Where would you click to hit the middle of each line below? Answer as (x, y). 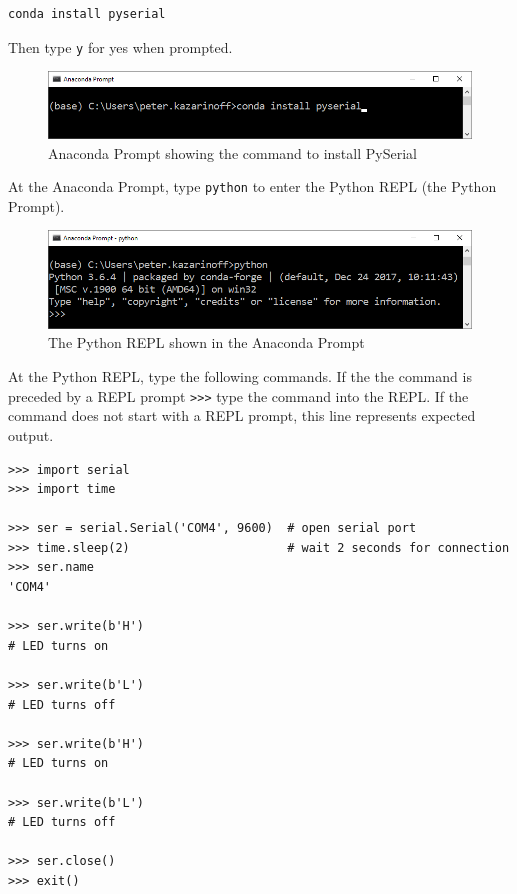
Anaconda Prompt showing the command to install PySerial (232, 152)
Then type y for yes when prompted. (120, 46)
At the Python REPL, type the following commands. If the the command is (240, 376)
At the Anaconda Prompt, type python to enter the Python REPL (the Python (252, 186)
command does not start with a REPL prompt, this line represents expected (242, 415)
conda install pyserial (87, 14)
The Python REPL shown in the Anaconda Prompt (206, 342)
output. (31, 434)
